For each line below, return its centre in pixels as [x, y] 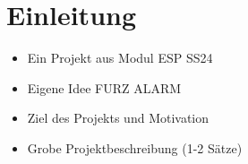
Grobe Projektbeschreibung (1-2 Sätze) [135, 147]
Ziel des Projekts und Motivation [118, 118]
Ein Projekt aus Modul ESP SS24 [120, 58]
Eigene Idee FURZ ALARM [104, 87]
